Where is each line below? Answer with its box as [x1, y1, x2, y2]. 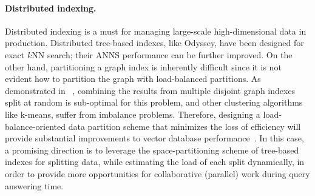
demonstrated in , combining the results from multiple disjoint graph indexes [5, 84, 296, 96]
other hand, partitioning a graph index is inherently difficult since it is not [5, 60, 282, 73]
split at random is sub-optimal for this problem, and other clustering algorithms [5, 96, 303, 109]
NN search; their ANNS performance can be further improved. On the [32, 48, 293, 61]
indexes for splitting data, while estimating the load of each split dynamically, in [5, 155, 305, 168]
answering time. [5, 179, 64, 192]
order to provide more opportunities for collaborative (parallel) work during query [5, 167, 310, 180]
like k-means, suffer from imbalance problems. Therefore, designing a [5, 107, 260, 120]
